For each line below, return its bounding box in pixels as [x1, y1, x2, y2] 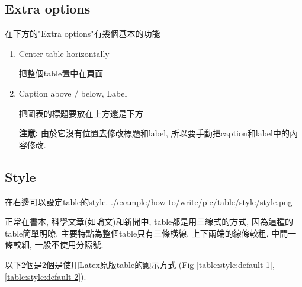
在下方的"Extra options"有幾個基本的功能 [5, 27, 160, 40]
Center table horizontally [18, 47, 110, 59]
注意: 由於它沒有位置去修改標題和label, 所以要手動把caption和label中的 [18, 127, 290, 139]
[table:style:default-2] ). [5, 270, 86, 282]
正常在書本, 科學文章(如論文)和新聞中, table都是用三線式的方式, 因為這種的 [5, 215, 293, 228]
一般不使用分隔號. [34, 238, 104, 251]
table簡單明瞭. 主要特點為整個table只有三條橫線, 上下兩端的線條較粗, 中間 [5, 227, 288, 239]
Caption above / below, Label [18, 87, 127, 99]
